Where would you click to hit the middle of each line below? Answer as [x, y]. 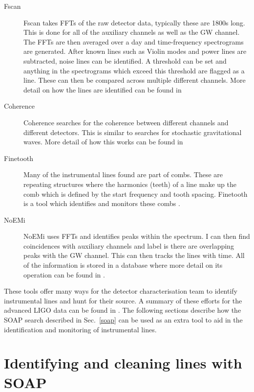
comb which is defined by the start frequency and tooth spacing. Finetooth [136, 194]
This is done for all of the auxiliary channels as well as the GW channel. [132, 32]
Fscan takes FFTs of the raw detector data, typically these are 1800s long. [134, 22]
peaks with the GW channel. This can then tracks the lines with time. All [134, 255]
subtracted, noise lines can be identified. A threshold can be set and [125, 60]
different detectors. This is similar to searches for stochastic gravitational [133, 132]
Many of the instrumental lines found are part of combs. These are [123, 174]
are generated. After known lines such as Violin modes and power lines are [135, 51]
